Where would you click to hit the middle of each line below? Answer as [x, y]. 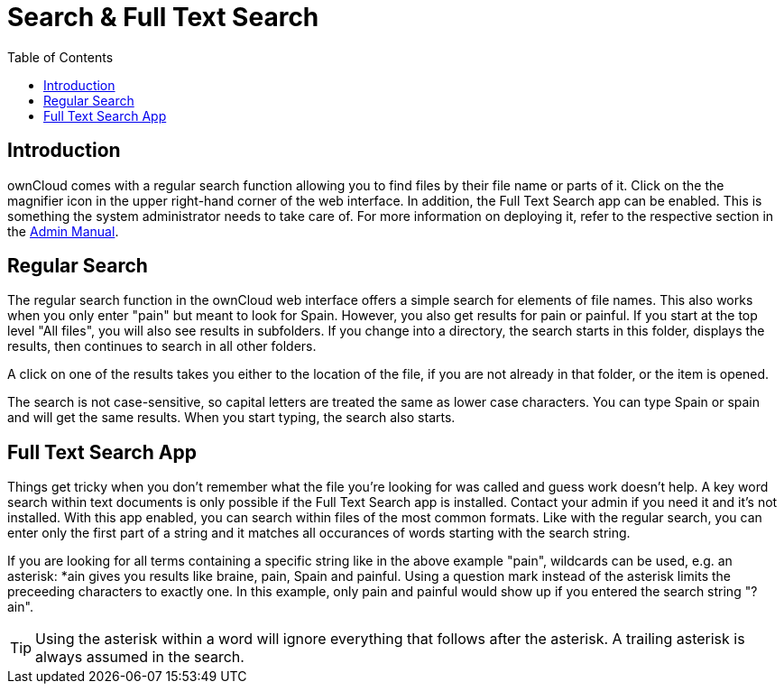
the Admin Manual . [63, 231]
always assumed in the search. [140, 657]
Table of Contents [60, 57]
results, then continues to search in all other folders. [162, 346]
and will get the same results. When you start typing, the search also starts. [231, 418]
